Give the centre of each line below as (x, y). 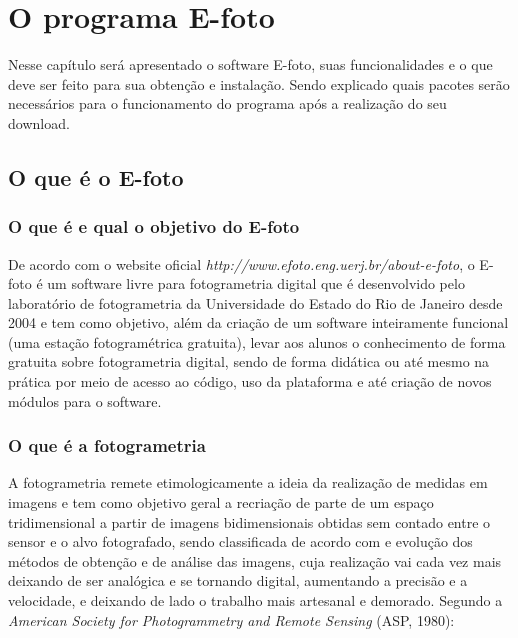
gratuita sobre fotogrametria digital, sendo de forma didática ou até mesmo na (249, 361)
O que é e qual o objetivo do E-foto (154, 226)
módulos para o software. (85, 400)
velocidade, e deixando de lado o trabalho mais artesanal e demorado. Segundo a (255, 600)
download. (39, 122)
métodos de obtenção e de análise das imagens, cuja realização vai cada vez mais (255, 560)
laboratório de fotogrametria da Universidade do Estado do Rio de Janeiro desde (255, 302)
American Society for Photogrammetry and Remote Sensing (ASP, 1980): (231, 619)
